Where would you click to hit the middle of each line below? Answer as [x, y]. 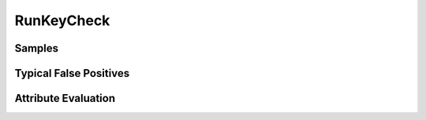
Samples [37, 48]
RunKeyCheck [62, 20]
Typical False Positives [72, 73]
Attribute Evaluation [65, 98]
